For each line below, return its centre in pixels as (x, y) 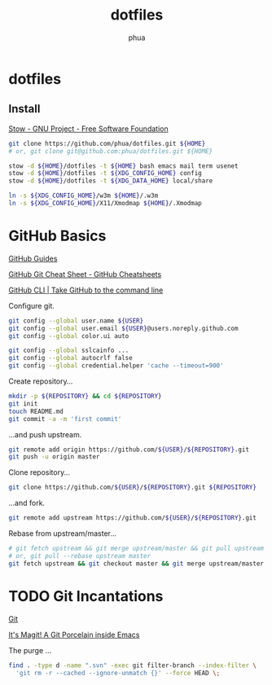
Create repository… (41, 381)
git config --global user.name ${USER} (76, 321)
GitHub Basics (57, 236)
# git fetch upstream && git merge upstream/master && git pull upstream (136, 549)
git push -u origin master (54, 457)
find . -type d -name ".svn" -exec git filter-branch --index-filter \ (132, 665)
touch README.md (36, 411)
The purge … (30, 650)
